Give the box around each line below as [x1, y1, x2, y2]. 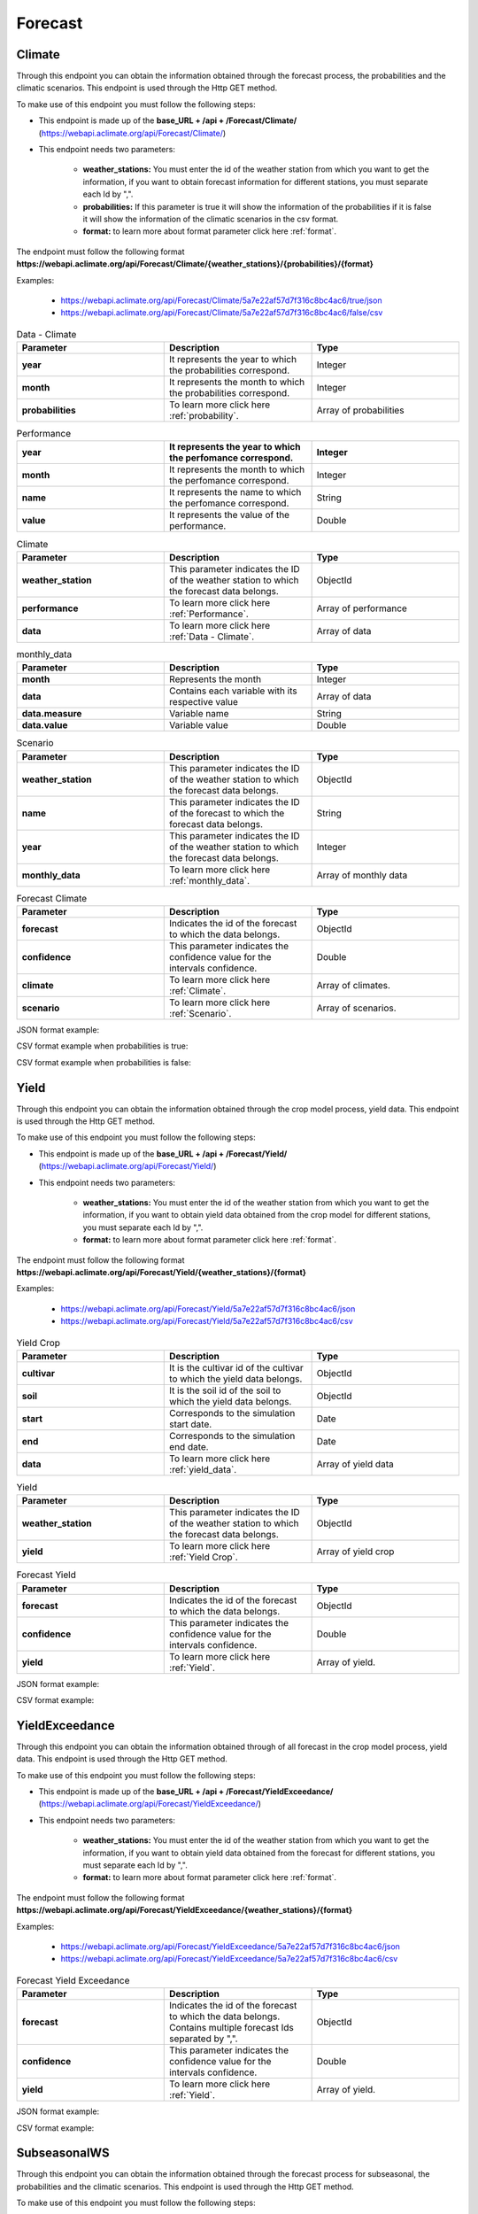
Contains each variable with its [169, 685, 297, 697]
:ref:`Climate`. [169, 984, 227, 996]
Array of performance [316, 602, 407, 615]
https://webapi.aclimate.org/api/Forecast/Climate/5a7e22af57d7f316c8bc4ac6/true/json [60, 295, 382, 306]
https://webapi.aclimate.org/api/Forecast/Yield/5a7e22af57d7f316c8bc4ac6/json [60, 1303, 356, 1314]
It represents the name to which [169, 486, 302, 499]
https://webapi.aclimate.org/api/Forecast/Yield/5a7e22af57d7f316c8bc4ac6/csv [60, 1316, 353, 1327]
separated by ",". [169, 2032, 238, 2045]
